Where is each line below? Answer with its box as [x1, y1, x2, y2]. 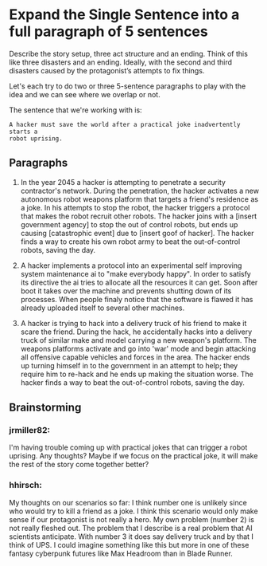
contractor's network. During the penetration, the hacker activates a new [20, 186, 259, 195]
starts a [9, 128, 38, 136]
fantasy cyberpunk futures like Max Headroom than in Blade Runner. [9, 548, 233, 558]
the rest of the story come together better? [9, 460, 149, 470]
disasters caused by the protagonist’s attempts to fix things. [9, 65, 205, 75]
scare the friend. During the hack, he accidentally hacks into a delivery [20, 327, 253, 336]
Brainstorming [9, 401, 82, 415]
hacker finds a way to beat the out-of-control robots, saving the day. [20, 377, 245, 387]
